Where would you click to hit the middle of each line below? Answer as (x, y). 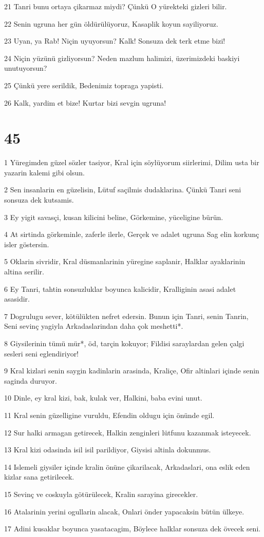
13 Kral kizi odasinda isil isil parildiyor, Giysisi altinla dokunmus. (108, 450)
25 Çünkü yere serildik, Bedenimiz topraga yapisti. (84, 85)
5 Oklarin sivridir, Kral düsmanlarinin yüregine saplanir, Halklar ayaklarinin (125, 261)
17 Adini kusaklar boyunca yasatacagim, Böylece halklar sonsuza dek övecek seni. (133, 529)
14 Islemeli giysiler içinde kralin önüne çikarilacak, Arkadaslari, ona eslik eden (127, 466)
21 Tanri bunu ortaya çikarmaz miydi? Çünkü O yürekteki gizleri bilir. (116, 6)
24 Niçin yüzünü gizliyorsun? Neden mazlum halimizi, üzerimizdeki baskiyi (122, 58)
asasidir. (17, 299)
